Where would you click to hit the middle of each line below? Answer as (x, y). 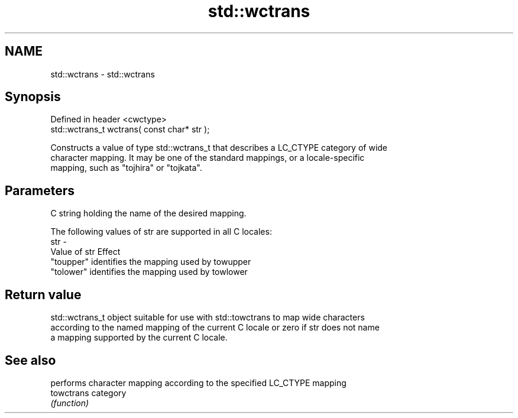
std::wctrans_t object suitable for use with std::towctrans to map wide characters (208, 317)
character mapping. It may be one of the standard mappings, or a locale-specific (208, 158)
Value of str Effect (85, 252)
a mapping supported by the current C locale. (139, 338)
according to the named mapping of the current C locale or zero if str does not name (215, 328)
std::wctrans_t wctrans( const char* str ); (130, 129)
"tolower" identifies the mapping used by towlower (149, 272)
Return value (43, 294)
